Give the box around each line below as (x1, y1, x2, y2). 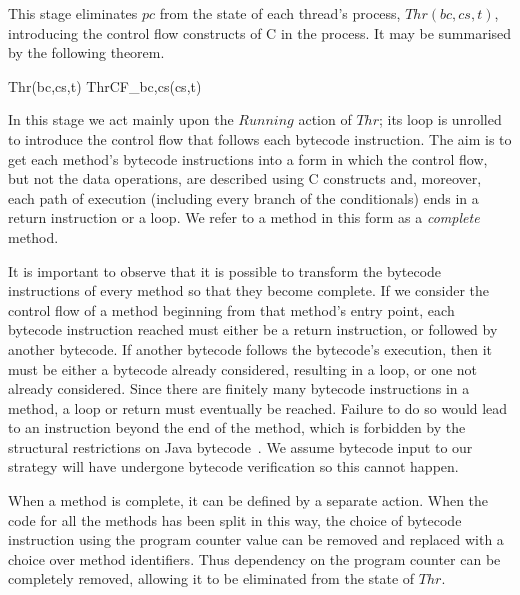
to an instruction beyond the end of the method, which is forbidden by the (8, 417, 466, 438)
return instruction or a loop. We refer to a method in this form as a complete (8, 207, 480, 228)
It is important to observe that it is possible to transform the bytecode (8, 260, 442, 281)
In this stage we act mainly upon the (8, 109, 234, 130)
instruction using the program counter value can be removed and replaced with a (8, 529, 504, 550)
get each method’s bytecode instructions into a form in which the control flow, (8, 148, 488, 169)
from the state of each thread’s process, (159, 3, 401, 23)
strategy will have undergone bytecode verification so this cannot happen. (8, 456, 459, 477)
